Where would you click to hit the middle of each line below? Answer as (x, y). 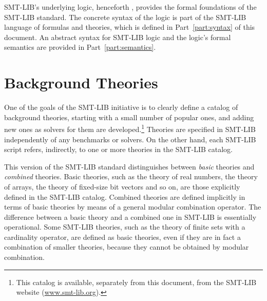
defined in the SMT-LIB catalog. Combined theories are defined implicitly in (125, 196)
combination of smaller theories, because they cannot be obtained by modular (127, 247)
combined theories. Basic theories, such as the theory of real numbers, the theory (131, 176)
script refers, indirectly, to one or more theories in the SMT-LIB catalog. (118, 149)
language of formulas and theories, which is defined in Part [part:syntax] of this (130, 27)
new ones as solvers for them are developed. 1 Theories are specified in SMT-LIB (130, 128)
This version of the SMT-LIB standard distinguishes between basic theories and (129, 166)
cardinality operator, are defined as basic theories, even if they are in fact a (122, 237)
